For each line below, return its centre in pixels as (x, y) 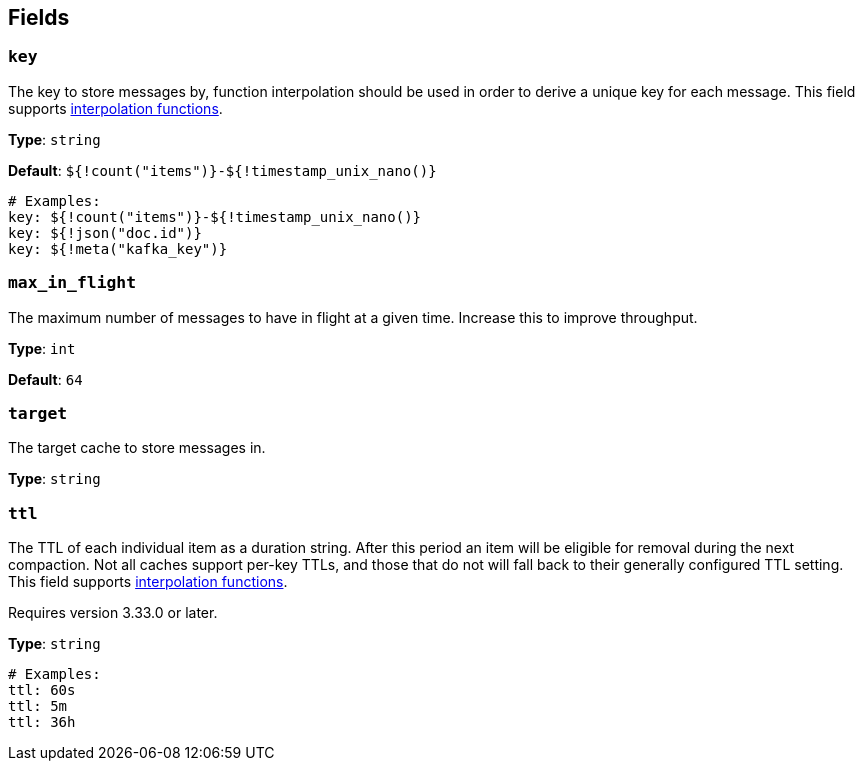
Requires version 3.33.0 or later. (113, 613)
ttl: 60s (42, 690)
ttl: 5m (38, 706)
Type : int (42, 348)
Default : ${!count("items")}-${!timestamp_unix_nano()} (222, 170)
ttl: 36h (42, 722)
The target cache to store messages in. (137, 448)
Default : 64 (45, 379)
